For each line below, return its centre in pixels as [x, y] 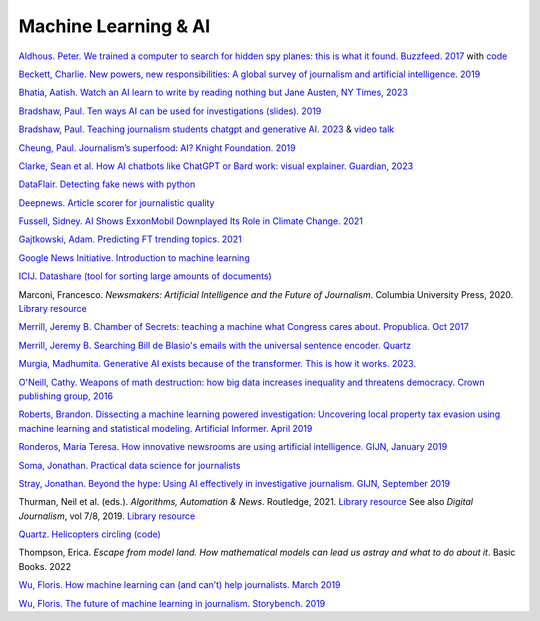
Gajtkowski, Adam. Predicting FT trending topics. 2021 [130, 239]
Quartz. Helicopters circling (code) [90, 534]
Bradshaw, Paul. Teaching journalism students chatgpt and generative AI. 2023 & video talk [206, 129]
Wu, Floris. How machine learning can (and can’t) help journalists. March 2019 [179, 585]
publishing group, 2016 [66, 396]
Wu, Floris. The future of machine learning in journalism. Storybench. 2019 [172, 603]
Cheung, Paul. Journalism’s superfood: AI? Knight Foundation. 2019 [157, 147]
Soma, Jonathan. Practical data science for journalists [129, 465]
